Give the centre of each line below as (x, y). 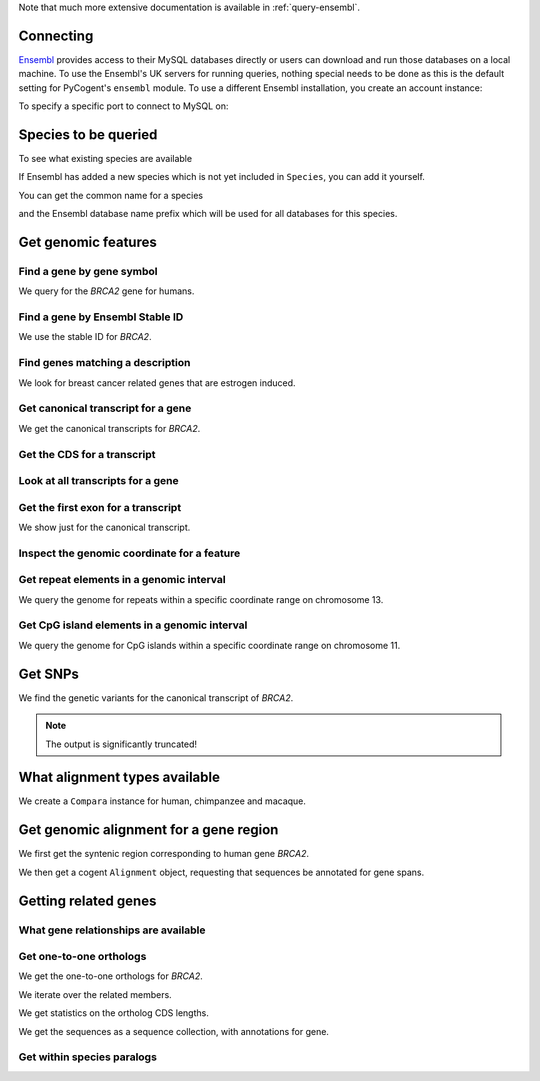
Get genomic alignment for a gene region (148, 830)
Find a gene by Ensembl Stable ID (101, 317)
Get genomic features (87, 241)
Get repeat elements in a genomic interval (122, 580)
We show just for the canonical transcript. (104, 527)
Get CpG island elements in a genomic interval (133, 625)
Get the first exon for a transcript (100, 507)
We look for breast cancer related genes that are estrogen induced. (157, 382)
